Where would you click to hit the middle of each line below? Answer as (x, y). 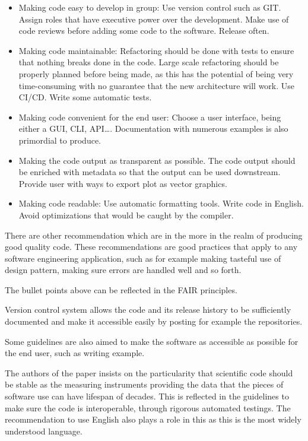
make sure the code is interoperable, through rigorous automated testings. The (148, 407)
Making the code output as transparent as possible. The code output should (157, 160)
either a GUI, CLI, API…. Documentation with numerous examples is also (153, 129)
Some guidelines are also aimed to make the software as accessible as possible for (152, 341)
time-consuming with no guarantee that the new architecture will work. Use (157, 85)
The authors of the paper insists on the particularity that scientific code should (149, 372)
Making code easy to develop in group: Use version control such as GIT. (150, 7)
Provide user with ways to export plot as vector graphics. (123, 183)
